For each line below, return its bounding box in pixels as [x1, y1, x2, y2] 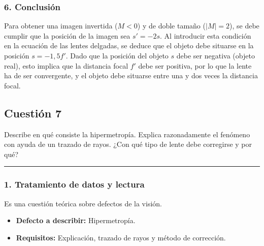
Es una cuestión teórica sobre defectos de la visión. [4, 198, 162, 208]
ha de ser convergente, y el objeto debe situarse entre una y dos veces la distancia [4, 70, 258, 81]
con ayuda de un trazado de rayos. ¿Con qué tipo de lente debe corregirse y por [4, 139, 252, 149]
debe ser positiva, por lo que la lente [138, 60, 252, 71]
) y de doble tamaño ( [137, 20, 206, 31]
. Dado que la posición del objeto [65, 50, 169, 60]
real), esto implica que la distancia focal [4, 60, 128, 71]
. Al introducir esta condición [160, 30, 251, 41]
